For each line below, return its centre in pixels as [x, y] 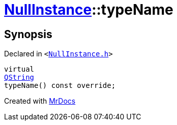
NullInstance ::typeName [89, 10]
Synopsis [28, 34]
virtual [19, 69]
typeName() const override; [60, 86]
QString [19, 77]
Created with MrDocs [40, 101]
